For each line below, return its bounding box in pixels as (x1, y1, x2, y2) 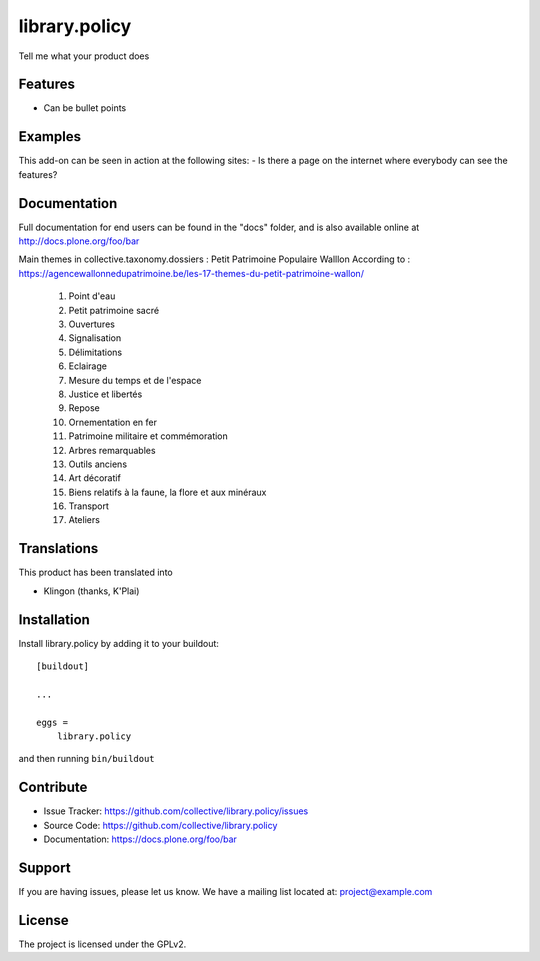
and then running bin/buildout (18, 753, 155, 765)
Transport (68, 500, 110, 512)
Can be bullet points (43, 102, 127, 114)
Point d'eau (68, 290, 116, 302)
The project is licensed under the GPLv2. (18, 938, 187, 950)
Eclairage (68, 360, 107, 372)
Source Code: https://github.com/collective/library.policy (43, 819, 278, 831)
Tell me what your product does (18, 50, 150, 62)
